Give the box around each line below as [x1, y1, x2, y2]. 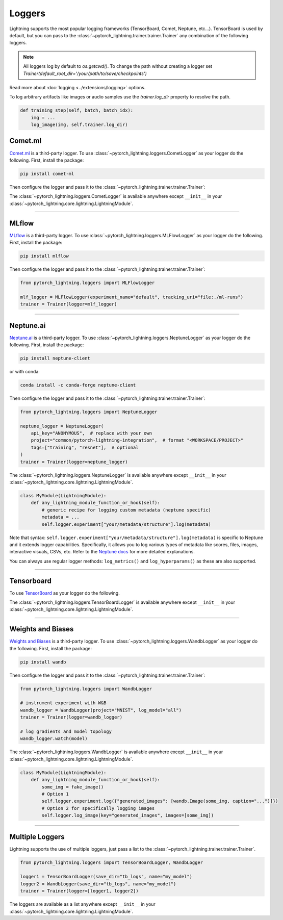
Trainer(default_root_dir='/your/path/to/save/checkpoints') [23, 70, 147, 76]
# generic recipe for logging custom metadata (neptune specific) [41, 507, 212, 513]
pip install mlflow [20, 253, 69, 259]
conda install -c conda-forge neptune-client [20, 382, 136, 388]
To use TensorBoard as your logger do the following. [9, 590, 120, 596]
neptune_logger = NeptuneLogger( [20, 423, 104, 429]
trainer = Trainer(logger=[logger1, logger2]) [20, 888, 139, 894]
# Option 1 [41, 791, 69, 797]
